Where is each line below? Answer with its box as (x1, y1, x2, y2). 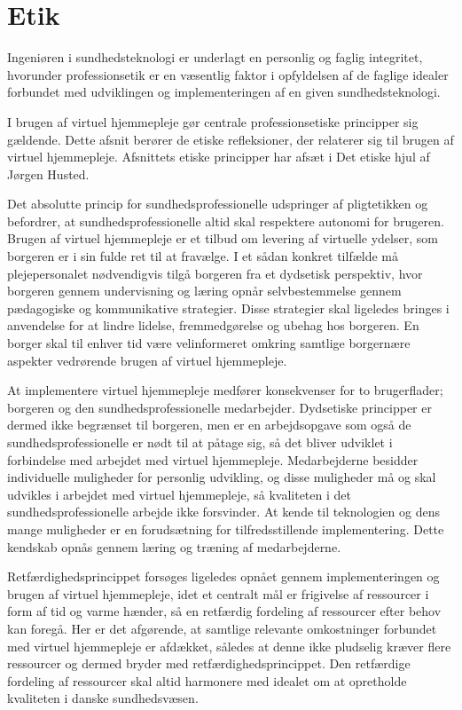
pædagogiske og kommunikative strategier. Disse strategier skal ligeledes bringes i (7, 298, 450, 317)
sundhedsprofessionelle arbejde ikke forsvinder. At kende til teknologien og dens (7, 502, 440, 521)
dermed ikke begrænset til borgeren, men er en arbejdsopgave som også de (7, 415, 411, 434)
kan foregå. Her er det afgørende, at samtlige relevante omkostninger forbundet (7, 619, 437, 637)
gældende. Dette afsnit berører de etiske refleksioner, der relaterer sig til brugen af (7, 130, 454, 148)
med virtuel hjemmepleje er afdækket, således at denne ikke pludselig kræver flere (7, 636, 451, 655)
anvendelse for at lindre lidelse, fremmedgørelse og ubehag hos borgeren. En (7, 316, 419, 335)
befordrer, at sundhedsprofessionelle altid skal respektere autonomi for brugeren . (7, 211, 444, 230)
